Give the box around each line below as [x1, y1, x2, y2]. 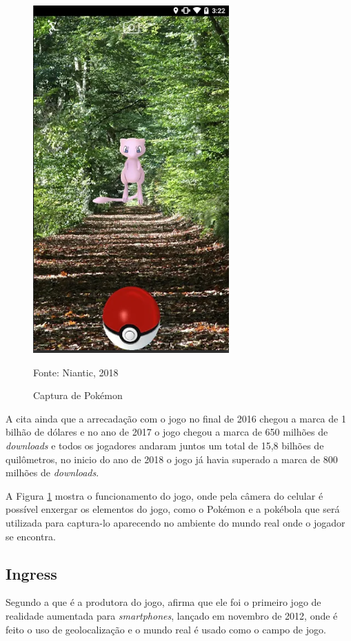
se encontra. [6, 529, 56, 543]
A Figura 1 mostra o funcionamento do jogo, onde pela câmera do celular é [6, 488, 323, 502]
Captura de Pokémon [33, 388, 123, 403]
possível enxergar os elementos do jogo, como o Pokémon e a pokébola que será [6, 502, 340, 516]
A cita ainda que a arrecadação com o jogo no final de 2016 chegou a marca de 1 [6, 411, 346, 425]
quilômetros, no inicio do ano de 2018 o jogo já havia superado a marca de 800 [6, 451, 338, 466]
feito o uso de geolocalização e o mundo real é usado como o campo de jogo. [6, 622, 326, 636]
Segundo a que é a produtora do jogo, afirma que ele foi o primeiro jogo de [6, 595, 321, 609]
